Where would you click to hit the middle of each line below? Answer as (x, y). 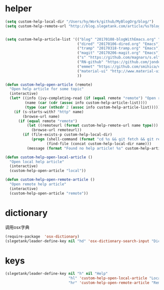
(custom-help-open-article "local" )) (48, 171)
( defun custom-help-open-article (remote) (49, 85)
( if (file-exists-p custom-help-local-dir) (67, 135)
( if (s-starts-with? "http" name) (49, 112)
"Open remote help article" (38, 184)
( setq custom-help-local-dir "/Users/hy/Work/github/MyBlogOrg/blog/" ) (79, 22)
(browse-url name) (41, 116)
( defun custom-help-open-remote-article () (50, 180)
